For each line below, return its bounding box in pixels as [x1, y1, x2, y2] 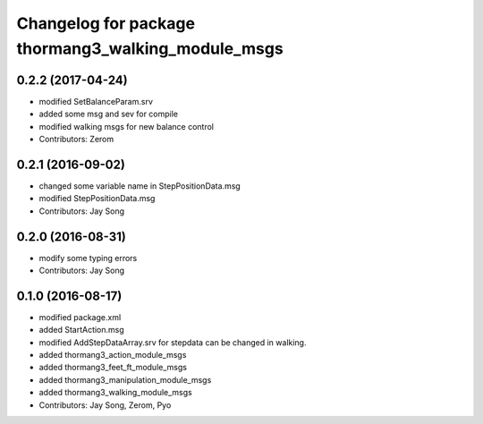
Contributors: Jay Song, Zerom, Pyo [38, 399, 172, 411]
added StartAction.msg [38, 325, 124, 335]
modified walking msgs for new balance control [38, 121, 215, 131]
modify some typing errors [38, 252, 138, 263]
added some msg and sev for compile [38, 108, 179, 120]
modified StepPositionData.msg [38, 193, 156, 204]
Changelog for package [16, 13, 196, 33]
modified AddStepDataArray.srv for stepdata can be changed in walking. [38, 336, 307, 348]
